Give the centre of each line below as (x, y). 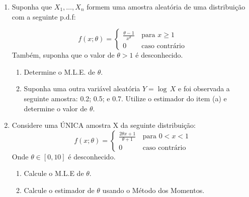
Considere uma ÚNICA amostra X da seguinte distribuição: (104, 125)
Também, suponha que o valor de (63, 55)
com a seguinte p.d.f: (44, 16)
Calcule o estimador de (59, 190)
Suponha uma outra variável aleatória (82, 88)
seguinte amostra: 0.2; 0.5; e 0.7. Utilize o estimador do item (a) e (125, 98)
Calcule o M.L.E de (54, 173)
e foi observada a (204, 88)
